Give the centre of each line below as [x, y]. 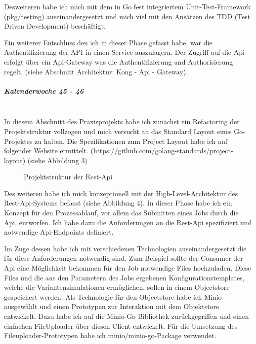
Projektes [18, 141]
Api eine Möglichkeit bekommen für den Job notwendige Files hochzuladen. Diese [128, 268]
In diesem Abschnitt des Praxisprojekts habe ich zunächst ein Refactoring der [122, 121]
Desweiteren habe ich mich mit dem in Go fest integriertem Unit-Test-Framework [128, 6]
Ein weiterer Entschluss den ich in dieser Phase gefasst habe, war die [108, 42]
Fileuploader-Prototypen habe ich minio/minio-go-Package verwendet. [110, 335]
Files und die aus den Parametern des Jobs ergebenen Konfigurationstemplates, [124, 277]
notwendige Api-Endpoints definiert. [59, 232]
